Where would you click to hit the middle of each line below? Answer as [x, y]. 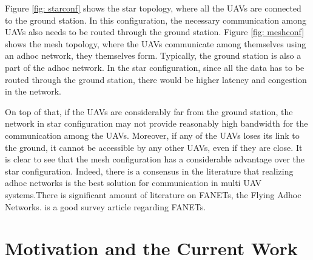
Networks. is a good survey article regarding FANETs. [106, 206]
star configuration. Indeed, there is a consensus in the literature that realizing [149, 171]
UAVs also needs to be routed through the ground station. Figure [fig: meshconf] [155, 32]
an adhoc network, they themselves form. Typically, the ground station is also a [153, 55]
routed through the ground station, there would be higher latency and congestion [156, 79]
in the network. [33, 91]
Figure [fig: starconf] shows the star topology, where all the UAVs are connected [153, 8]
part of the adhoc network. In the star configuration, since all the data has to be [155, 67]
